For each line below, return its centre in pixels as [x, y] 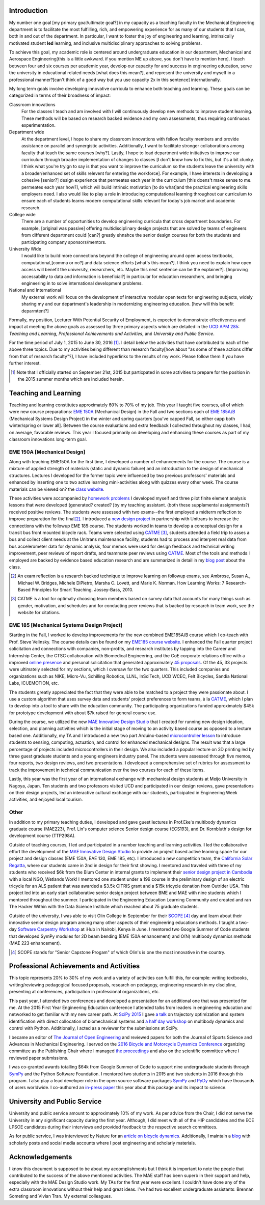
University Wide [25, 249]
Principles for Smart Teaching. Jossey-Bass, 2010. [82, 590]
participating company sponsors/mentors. [64, 242]
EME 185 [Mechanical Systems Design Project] [66, 625]
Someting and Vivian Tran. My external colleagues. [61, 1196]
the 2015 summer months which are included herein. [71, 379]
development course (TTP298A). [42, 836]
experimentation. [39, 125]
